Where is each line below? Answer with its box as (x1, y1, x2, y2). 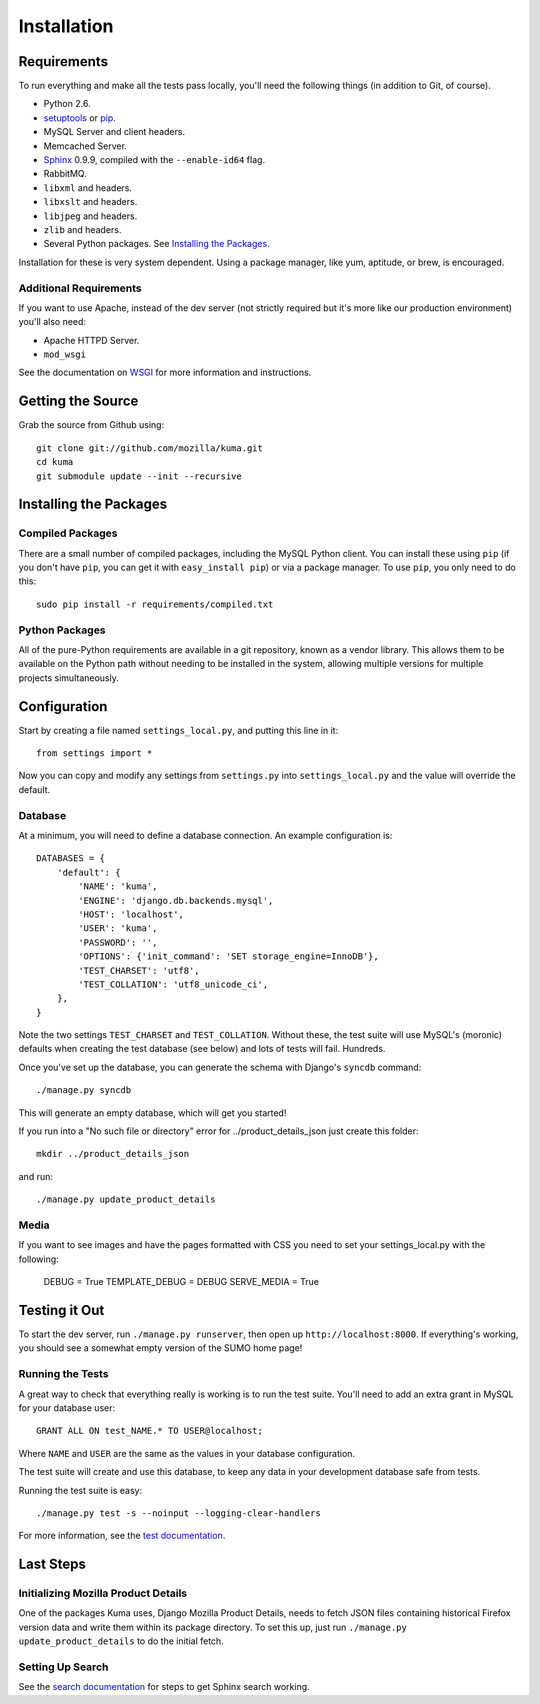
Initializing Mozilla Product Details (18, 1586, 188, 1600)
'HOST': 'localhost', (78, 908, 185, 920)
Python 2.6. (43, 98, 91, 110)
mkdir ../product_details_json (36, 1148, 190, 1160)
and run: (18, 1170, 54, 1182)
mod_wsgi (43, 349, 87, 360)
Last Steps (18, 1556, 87, 1573)
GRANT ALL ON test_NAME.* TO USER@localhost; (36, 1425, 264, 1437)
